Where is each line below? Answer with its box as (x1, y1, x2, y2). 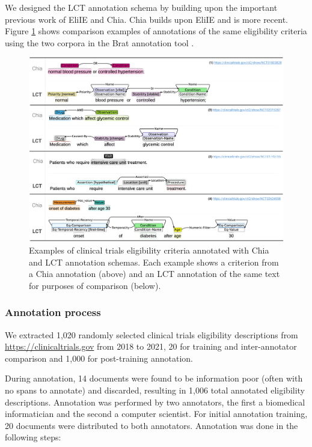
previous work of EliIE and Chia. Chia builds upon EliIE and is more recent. (5, 13, 289, 25)
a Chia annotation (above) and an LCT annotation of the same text (29, 267, 280, 280)
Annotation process (5, 305, 101, 320)
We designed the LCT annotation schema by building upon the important (5, 1, 278, 13)
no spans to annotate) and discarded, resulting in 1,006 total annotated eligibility (5, 384, 305, 397)
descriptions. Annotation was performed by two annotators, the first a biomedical (5, 395, 305, 408)
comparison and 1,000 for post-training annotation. (5, 351, 193, 364)
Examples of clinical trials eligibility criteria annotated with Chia (29, 244, 269, 257)
